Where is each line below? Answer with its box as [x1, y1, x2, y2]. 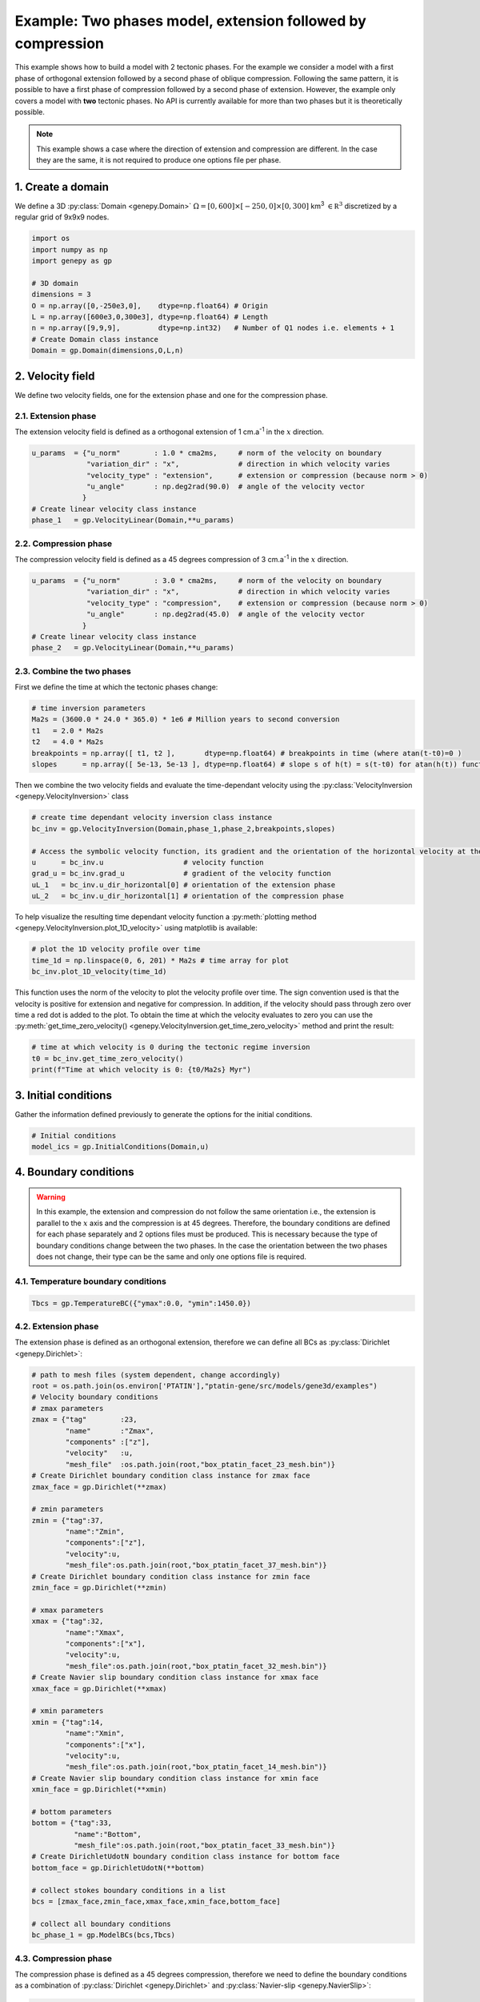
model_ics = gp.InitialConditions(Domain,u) [31, 1142, 210, 1151]
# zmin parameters [31, 1505, 104, 1514]
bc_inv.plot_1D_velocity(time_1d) [31, 967, 167, 976]
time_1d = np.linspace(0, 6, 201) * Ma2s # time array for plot [31, 955, 290, 965]
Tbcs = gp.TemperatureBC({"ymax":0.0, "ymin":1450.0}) [31, 1298, 251, 1308]
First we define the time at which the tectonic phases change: [14, 682, 218, 692]
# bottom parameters [31, 1807, 112, 1816]
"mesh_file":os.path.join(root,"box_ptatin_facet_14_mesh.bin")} [65, 1763, 327, 1771]
